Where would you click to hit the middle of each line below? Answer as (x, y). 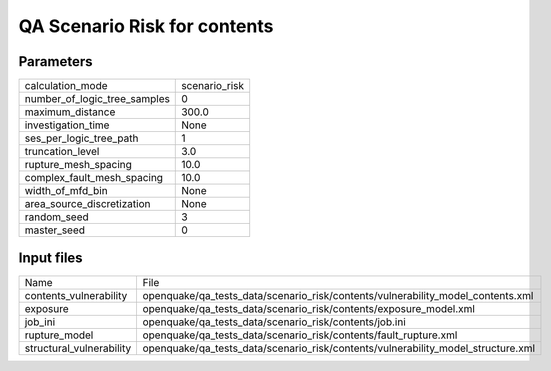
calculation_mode (66, 86)
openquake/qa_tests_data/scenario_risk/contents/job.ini (274, 322)
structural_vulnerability (78, 348)
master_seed (54, 230)
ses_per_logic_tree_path (81, 138)
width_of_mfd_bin (66, 191)
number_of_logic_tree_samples (97, 99)
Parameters (55, 61)
